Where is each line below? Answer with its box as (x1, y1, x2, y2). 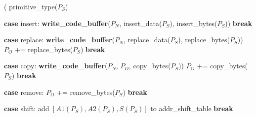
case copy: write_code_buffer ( (4, 60, 108, 71)
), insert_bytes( (170, 18, 217, 28)
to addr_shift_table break (150, 103, 233, 114)
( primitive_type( (4, 1, 58, 11)
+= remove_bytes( (57, 87, 115, 97)
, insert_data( (119, 18, 162, 28)
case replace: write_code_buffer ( (4, 34, 115, 45)
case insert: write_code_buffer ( (4, 18, 111, 28)
